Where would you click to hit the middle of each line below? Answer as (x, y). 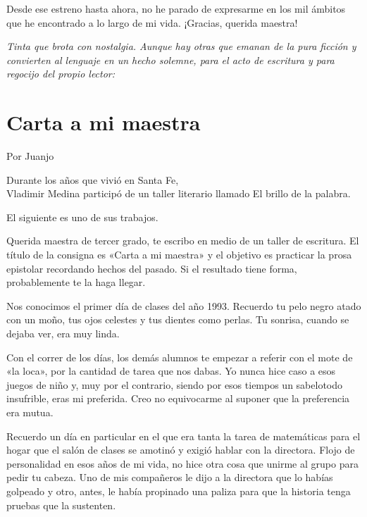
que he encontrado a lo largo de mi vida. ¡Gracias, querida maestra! (152, 22)
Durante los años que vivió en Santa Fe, (93, 179)
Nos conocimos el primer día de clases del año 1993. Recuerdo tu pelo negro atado (184, 305)
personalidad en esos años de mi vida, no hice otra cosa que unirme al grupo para (182, 463)
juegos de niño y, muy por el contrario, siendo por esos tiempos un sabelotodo (175, 384)
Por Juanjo (30, 156)
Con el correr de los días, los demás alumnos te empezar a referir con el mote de (180, 357)
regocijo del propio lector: (61, 74)
